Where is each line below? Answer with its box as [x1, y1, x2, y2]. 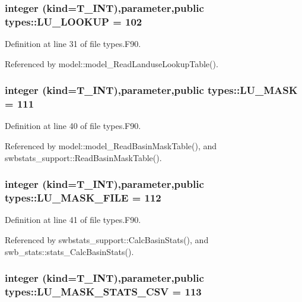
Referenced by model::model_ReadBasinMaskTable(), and [5, 140, 217, 152]
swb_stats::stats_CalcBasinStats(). [5, 245, 134, 257]
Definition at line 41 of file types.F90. [5, 213, 141, 226]
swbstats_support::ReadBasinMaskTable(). [5, 151, 162, 163]
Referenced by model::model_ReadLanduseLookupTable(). [5, 57, 218, 70]
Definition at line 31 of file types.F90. [5, 37, 141, 50]
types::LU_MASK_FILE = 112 [5, 190, 161, 205]
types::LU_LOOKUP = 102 [5, 14, 142, 29]
